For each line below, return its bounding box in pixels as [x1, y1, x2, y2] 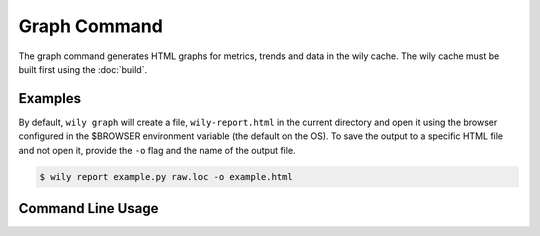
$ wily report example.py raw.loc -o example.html [39, 171, 294, 182]
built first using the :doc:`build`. [18, 63, 148, 75]
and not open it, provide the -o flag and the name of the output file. [18, 144, 296, 156]
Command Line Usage [18, 200, 159, 217]
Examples [18, 90, 82, 107]
